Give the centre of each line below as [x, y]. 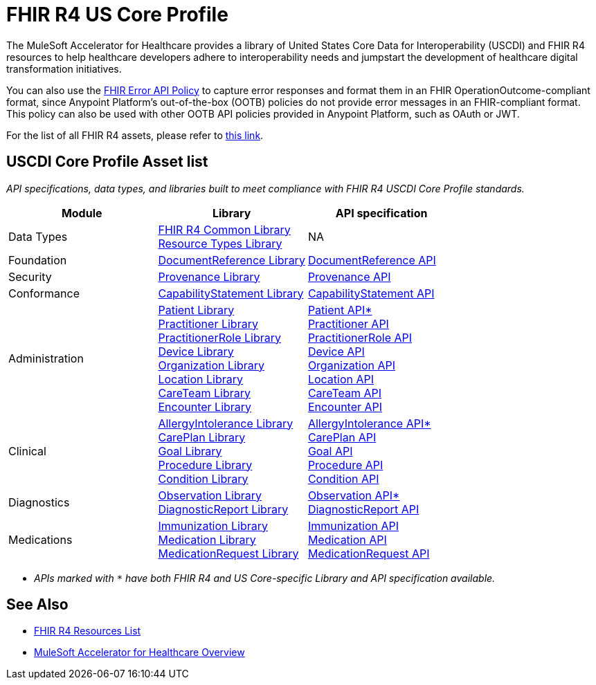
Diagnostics [39, 502]
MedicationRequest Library [228, 553]
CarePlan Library [202, 437]
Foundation [38, 260]
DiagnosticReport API [363, 509]
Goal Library [190, 451]
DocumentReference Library [232, 260]
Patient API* [340, 310]
